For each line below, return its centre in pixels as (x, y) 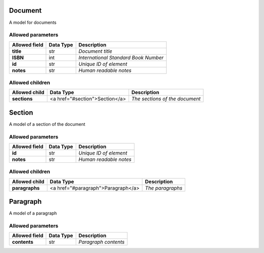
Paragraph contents (101, 242)
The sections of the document (166, 99)
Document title (95, 51)
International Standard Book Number (121, 58)
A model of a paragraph (33, 213)
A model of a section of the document (47, 124)
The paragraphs (164, 188)
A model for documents (33, 22)
